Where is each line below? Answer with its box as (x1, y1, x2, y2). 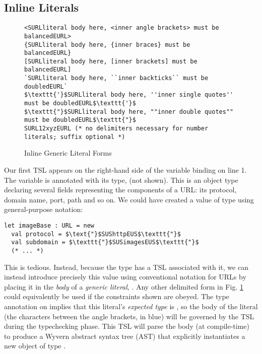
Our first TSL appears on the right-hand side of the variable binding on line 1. (4, 164, 247, 175)
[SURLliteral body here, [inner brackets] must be (24, 57, 198, 65)
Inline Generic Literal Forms (24, 148, 112, 158)
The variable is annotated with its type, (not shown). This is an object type (4, 174, 238, 185)
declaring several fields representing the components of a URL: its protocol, (4, 184, 237, 195)
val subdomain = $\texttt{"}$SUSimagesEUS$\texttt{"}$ (11, 239, 199, 246)
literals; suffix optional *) (24, 133, 125, 140)
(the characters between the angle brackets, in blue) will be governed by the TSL (4, 311, 254, 321)
